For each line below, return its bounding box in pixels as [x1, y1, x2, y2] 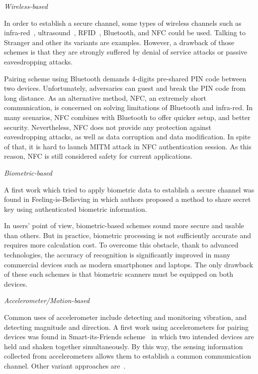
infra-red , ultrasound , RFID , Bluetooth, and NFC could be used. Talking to [4, 27, 246, 38]
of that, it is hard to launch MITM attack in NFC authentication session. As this [4, 141, 252, 151]
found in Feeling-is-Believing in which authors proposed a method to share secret [4, 194, 251, 204]
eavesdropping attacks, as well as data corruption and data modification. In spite [4, 131, 251, 142]
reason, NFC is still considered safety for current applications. [4, 151, 192, 161]
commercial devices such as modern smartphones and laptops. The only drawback [4, 259, 254, 269]
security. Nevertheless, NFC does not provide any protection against [4, 122, 211, 132]
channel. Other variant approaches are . [4, 361, 126, 371]
